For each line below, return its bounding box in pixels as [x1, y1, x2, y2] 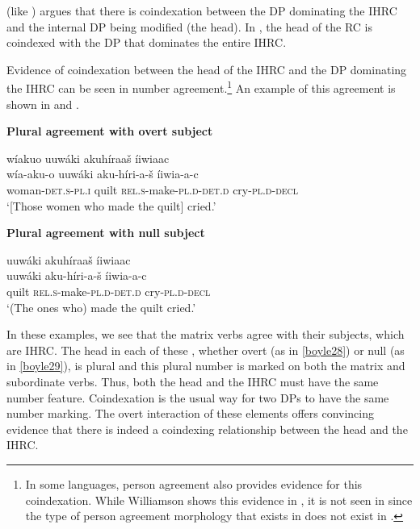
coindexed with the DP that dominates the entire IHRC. [6, 34, 287, 51]
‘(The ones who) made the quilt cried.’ [6, 298, 196, 315]
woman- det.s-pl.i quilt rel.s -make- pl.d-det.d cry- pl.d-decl [6, 181, 299, 198]
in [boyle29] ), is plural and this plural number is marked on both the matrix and [6, 357, 405, 374]
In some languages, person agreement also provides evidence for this [25, 475, 363, 492]
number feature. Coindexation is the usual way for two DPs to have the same [6, 389, 389, 406]
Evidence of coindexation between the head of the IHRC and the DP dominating [6, 60, 407, 77]
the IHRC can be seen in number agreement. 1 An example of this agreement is [6, 77, 396, 97]
